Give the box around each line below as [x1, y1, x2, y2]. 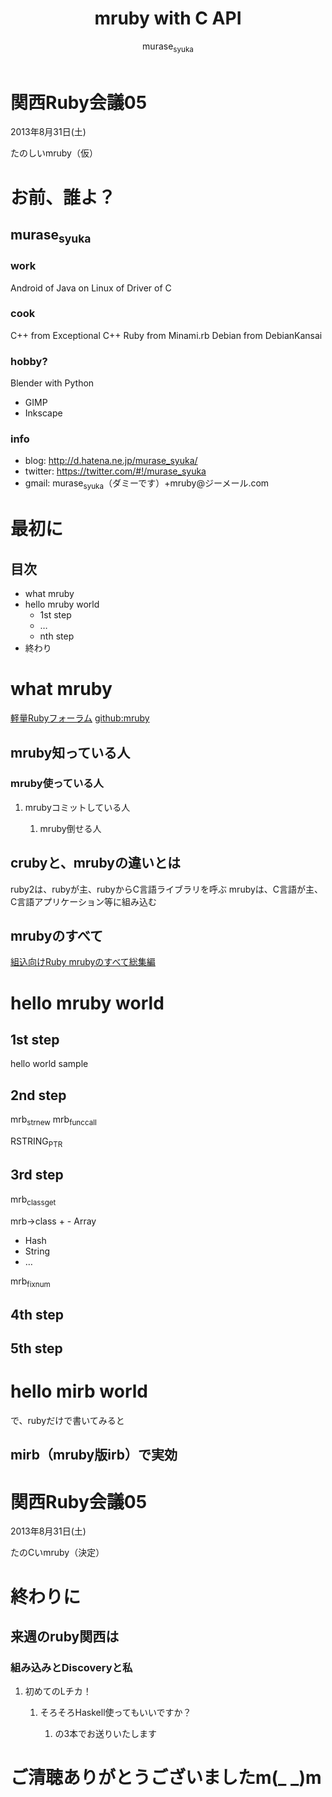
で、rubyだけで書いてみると [10, 1415, 125, 1427]
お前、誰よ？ [10, 186, 117, 209]
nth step [39, 630, 75, 642]
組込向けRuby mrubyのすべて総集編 [10, 956, 156, 968]
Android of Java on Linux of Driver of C [10, 282, 172, 294]
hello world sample [10, 1058, 89, 1070]
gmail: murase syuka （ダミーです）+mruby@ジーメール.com [24, 477, 270, 492]
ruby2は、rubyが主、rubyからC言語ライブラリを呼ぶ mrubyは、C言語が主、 [10, 883, 324, 895]
